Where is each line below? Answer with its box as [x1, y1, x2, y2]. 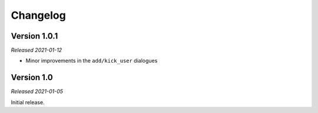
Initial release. [11, 98, 45, 105]
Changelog [11, 9, 66, 22]
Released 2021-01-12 [11, 47, 62, 54]
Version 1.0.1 [11, 31, 58, 41]
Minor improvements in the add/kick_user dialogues [25, 57, 158, 64]
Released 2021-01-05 [11, 88, 64, 95]
